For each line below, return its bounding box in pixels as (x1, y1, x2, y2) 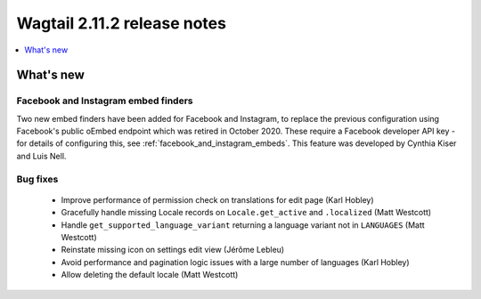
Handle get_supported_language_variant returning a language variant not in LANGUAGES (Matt (61, 219, 425, 230)
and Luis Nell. (16, 150, 67, 161)
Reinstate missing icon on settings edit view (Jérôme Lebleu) (61, 245, 285, 255)
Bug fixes (16, 173, 59, 185)
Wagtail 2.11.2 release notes (16, 13, 227, 33)
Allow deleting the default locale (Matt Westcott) (61, 270, 239, 280)
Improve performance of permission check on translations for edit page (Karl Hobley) (61, 194, 374, 205)
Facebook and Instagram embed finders (16, 94, 193, 107)
